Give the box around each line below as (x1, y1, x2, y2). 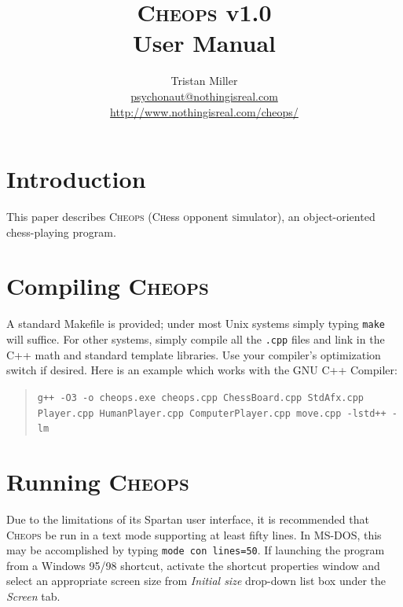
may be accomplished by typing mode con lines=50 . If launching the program (6, 542, 385, 558)
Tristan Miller (170, 72, 238, 89)
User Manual (133, 27, 276, 59)
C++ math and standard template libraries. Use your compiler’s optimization (6, 346, 381, 362)
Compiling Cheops (6, 270, 209, 302)
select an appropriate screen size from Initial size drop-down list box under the (6, 572, 387, 589)
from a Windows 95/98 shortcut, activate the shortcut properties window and (6, 557, 380, 573)
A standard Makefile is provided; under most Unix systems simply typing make (6, 315, 385, 332)
